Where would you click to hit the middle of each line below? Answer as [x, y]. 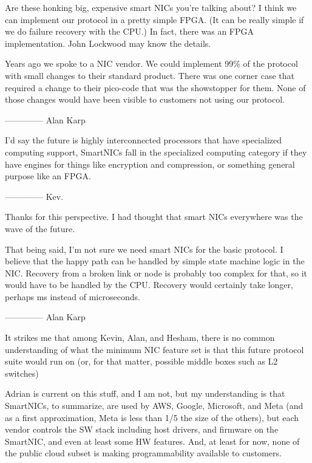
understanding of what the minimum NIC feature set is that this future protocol [154, 349]
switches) [22, 373]
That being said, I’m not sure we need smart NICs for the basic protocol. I [144, 249]
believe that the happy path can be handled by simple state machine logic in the [155, 261]
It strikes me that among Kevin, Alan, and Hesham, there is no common [140, 338]
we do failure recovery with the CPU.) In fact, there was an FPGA [130, 31]
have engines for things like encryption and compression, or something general [150, 164]
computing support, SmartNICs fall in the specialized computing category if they [156, 152]
